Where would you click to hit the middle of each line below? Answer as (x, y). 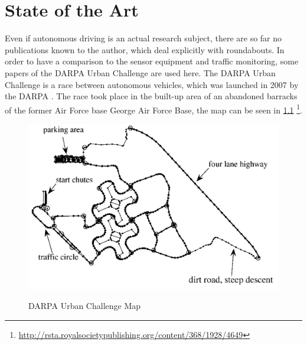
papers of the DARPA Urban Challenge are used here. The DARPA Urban (140, 72)
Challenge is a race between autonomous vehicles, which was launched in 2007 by (152, 84)
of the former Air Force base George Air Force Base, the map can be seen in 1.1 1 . (154, 109)
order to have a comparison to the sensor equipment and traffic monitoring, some (152, 61)
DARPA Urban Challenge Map (85, 306)
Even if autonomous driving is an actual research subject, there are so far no (143, 38)
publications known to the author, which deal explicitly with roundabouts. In (145, 49)
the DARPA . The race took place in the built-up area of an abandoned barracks (151, 96)
